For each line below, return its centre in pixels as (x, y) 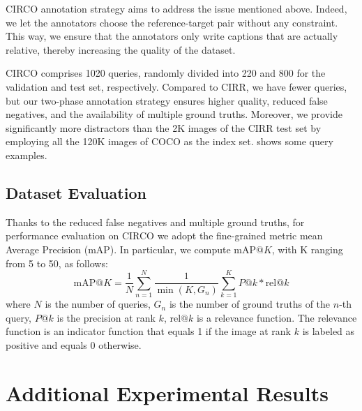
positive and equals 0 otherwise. (74, 345)
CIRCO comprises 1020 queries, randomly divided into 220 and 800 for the (166, 73)
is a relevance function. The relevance (277, 317)
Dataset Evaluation (76, 192)
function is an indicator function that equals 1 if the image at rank (148, 331)
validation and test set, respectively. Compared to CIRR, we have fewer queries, (176, 86)
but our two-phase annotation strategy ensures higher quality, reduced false (167, 100)
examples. (27, 155)
